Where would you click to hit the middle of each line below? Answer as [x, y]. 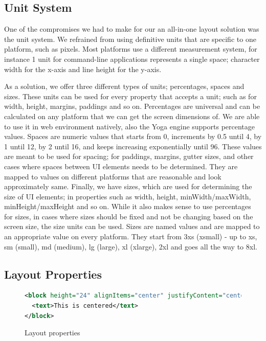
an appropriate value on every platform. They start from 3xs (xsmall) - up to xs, [131, 236]
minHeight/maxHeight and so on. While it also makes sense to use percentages [128, 206]
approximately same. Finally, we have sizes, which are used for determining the [128, 186]
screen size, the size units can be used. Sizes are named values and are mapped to [132, 226]
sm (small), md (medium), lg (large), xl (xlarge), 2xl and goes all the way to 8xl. [131, 246]
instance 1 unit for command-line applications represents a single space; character [132, 59]
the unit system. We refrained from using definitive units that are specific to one [130, 39]
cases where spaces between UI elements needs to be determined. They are [121, 166]
